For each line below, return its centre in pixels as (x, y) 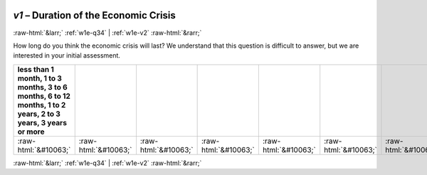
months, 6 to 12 (44, 96)
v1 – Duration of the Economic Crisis (94, 15)
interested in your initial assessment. (67, 55)
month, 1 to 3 (39, 78)
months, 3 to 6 (42, 87)
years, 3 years (42, 122)
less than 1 (36, 69)
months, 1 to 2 (42, 105)
